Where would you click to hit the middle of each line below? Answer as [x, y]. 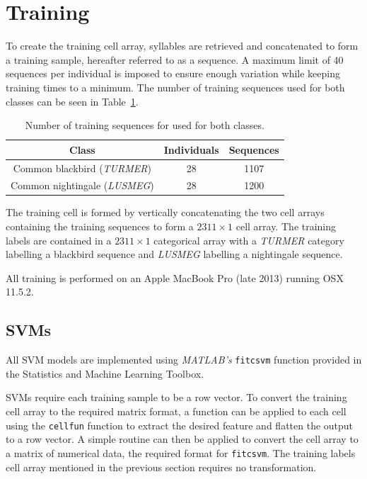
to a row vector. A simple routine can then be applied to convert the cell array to [182, 439]
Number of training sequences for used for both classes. [145, 125]
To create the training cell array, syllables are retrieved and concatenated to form [182, 46]
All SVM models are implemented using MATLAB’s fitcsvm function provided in [184, 360]
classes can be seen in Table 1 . [72, 101]
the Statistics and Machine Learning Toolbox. [105, 373]
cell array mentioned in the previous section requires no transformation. [161, 467]
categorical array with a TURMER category [249, 240]
